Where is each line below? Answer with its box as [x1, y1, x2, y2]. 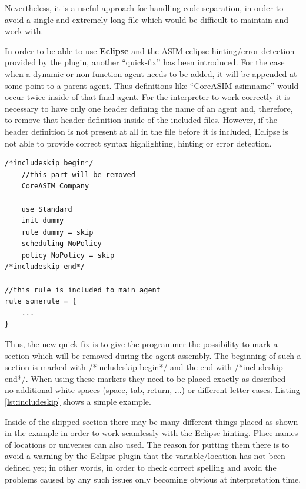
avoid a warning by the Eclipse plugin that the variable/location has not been [5, 450, 285, 462]
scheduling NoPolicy [21, 239, 102, 248]
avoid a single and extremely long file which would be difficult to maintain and [5, 13, 288, 25]
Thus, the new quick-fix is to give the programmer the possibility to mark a [5, 338, 278, 350]
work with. [5, 25, 44, 37]
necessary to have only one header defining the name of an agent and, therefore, [5, 102, 293, 114]
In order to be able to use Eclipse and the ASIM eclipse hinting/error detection [5, 44, 295, 56]
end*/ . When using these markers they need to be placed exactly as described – [5, 372, 292, 384]
